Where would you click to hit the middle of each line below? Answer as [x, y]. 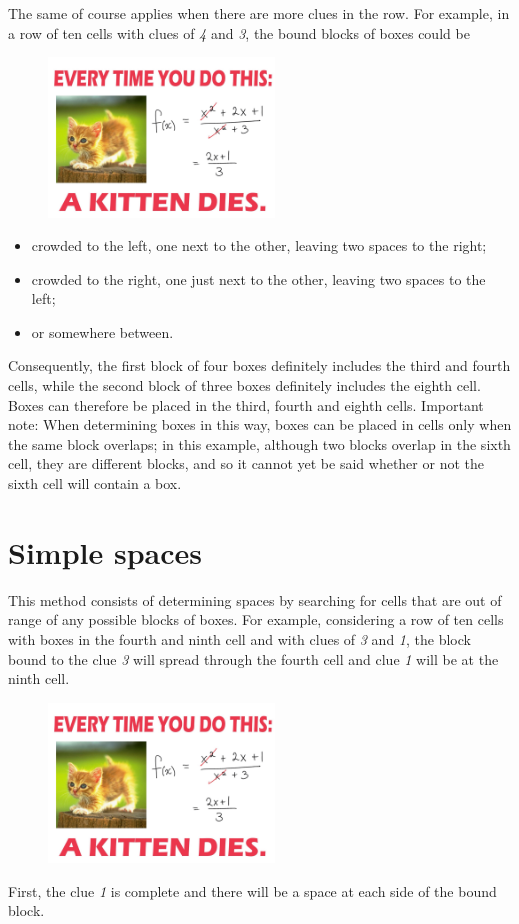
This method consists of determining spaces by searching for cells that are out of [255, 599]
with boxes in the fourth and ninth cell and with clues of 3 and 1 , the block [239, 638]
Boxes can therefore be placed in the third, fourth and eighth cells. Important [246, 404]
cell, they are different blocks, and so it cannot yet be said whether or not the [246, 463]
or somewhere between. [102, 331]
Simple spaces [105, 551]
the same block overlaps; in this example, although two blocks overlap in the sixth [259, 443]
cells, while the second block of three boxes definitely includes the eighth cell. [244, 385]
